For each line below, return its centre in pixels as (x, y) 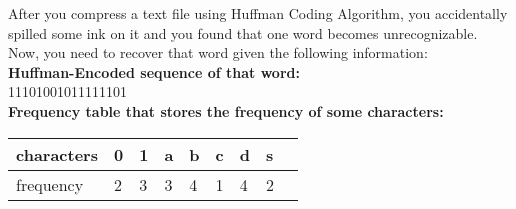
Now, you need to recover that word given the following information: (218, 52)
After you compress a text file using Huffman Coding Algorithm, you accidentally (258, 13)
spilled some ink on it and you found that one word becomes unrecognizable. (243, 32)
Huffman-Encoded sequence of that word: (154, 71)
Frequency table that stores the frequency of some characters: (226, 110)
